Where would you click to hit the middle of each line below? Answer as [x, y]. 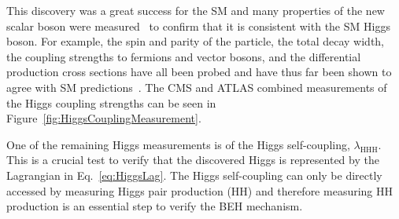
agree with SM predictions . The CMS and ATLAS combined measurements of [197, 87]
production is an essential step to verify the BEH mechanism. [155, 206]
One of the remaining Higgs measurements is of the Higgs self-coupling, [178, 144]
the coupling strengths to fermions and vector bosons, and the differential [184, 56]
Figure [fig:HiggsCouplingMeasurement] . [104, 118]
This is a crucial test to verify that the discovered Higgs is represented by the [193, 160]
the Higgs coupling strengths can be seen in [111, 102]
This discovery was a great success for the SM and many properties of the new [196, 10]
